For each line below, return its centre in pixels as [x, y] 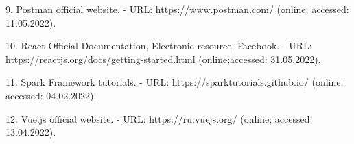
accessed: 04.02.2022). [51, 95]
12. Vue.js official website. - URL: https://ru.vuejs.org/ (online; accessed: [159, 118]
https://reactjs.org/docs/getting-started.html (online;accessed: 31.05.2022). [163, 59]
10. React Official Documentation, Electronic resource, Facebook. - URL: [159, 46]
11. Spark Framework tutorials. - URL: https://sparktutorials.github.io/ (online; [175, 82]
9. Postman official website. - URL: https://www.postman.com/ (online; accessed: [177, 9]
